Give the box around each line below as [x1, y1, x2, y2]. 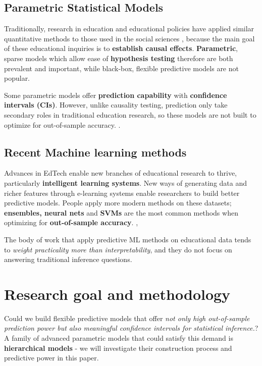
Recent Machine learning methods [4, 144, 187, 160]
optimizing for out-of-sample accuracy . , [4, 217, 138, 228]
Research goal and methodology [4, 283, 231, 304]
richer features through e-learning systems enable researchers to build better [4, 187, 240, 198]
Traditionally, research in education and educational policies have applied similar [4, 23, 254, 34]
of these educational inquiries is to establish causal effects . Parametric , [4, 43, 238, 54]
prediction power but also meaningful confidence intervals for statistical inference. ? [4, 323, 258, 333]
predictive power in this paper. [4, 352, 99, 363]
